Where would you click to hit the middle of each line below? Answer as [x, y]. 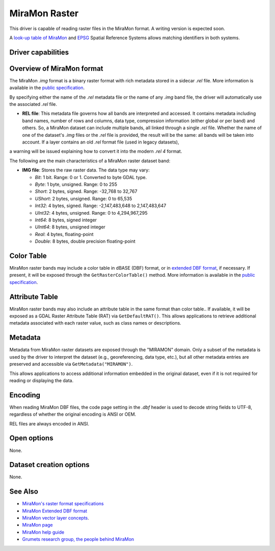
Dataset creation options [50, 465]
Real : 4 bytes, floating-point [64, 234]
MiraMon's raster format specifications [63, 504]
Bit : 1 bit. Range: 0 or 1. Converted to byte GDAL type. [91, 177]
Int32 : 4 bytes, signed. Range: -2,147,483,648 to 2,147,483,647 [101, 206]
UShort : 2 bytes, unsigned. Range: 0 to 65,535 [84, 198]
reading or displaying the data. [42, 380]
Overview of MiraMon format [57, 68]
